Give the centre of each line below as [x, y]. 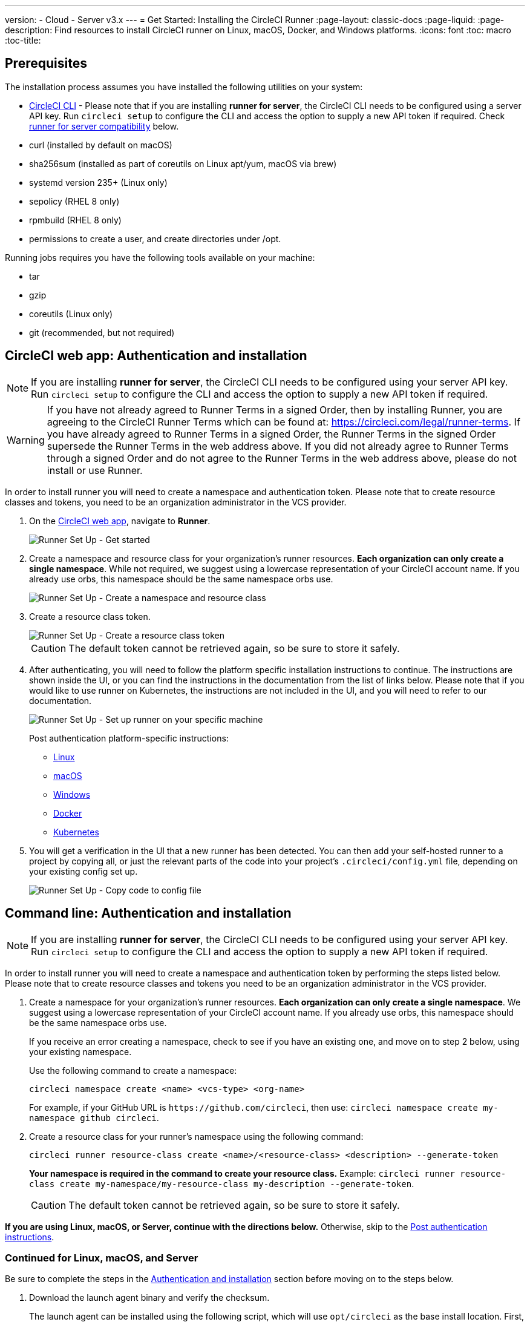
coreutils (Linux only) [71, 314]
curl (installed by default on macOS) [101, 145]
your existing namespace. [80, 1051]
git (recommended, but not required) [102, 332]
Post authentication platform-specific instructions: [129, 738]
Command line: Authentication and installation [148, 913]
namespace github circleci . [94, 1117]
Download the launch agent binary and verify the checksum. [149, 1298]
